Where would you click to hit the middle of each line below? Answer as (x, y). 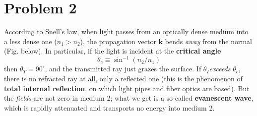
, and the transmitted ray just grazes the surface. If (123, 69)
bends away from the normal (209, 41)
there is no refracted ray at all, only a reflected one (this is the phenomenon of (123, 78)
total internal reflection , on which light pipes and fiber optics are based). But (127, 88)
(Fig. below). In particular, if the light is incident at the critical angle (113, 51)
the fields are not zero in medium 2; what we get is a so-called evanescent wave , (129, 98)
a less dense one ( (31, 41)
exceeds (220, 69)
